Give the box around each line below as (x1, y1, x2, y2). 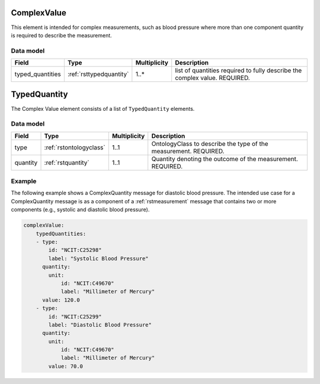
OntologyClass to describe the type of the (151, 139, 268, 148)
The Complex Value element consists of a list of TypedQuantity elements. (11, 105, 195, 112)
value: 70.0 (48, 363, 83, 370)
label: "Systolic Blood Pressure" (48, 255, 149, 262)
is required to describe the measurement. (11, 31, 112, 39)
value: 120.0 (42, 296, 80, 303)
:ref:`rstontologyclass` (44, 143, 106, 151)
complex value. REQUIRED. (175, 74, 250, 82)
